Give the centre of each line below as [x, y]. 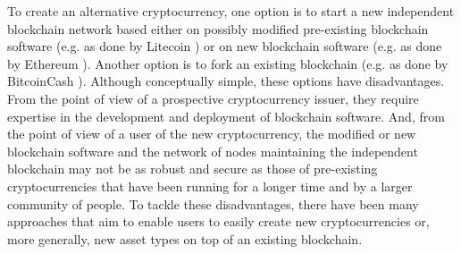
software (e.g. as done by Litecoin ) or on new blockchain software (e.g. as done [225, 46]
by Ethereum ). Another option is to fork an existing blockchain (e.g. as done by [228, 63]
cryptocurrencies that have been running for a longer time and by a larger [210, 186]
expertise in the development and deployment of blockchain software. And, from [226, 116]
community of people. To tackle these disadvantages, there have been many [213, 203]
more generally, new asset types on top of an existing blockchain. [185, 238]
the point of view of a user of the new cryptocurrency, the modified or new [212, 134]
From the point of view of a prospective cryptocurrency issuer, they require [213, 98]
